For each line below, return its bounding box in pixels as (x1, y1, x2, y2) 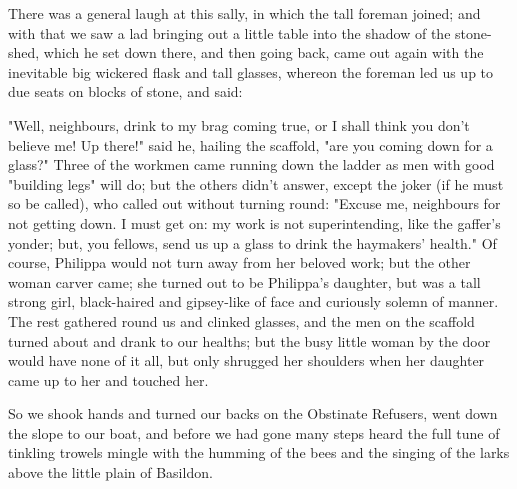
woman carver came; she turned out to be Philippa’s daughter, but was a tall (8, 271, 481, 292)
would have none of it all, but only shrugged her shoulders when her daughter (8, 350, 485, 371)
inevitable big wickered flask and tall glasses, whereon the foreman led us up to (8, 61, 494, 82)
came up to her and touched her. (8, 369, 209, 390)
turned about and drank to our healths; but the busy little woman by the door (8, 330, 491, 351)
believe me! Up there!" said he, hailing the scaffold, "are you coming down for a (8, 134, 493, 155)
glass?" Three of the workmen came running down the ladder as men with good (8, 154, 495, 175)
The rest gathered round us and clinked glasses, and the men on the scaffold (8, 310, 475, 331)
